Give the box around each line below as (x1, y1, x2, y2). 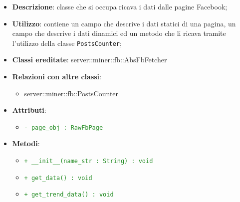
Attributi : (12, 105, 46, 115)
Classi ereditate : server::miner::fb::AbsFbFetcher (12, 54, 167, 65)
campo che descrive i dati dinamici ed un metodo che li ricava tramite (12, 28, 226, 38)
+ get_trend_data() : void (24, 191, 114, 199)
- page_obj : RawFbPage (24, 124, 103, 131)
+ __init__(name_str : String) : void (24, 158, 153, 165)
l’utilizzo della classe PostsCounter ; (12, 37, 122, 48)
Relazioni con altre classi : (12, 71, 101, 82)
